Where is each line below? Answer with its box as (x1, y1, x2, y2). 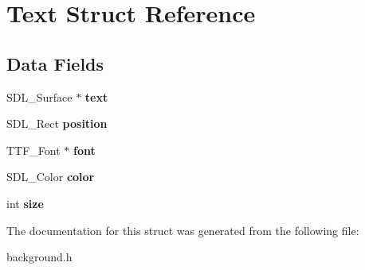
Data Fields (6, 51, 104, 75)
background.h (6, 249, 73, 265)
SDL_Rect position (6, 115, 108, 132)
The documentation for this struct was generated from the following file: (6, 222, 359, 238)
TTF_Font (6, 141, 61, 158)
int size (6, 195, 44, 211)
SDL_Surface (6, 88, 73, 105)
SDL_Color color (6, 168, 95, 185)
